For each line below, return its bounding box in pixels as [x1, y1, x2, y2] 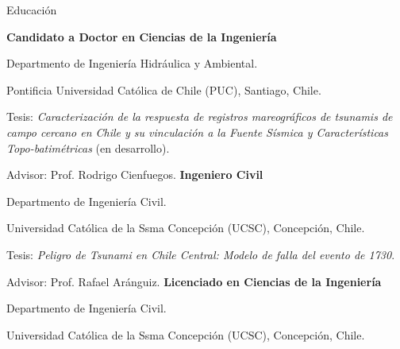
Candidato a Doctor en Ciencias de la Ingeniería [6, 28, 277, 45]
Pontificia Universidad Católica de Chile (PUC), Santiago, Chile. [6, 81, 321, 98]
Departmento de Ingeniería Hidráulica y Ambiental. [6, 55, 258, 72]
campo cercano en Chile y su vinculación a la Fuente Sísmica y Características [6, 123, 388, 140]
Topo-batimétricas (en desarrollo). [6, 139, 170, 156]
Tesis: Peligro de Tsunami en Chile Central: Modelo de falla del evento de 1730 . [6, 246, 395, 262]
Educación [6, 2, 57, 17]
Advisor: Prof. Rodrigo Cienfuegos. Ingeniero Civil [6, 166, 263, 183]
